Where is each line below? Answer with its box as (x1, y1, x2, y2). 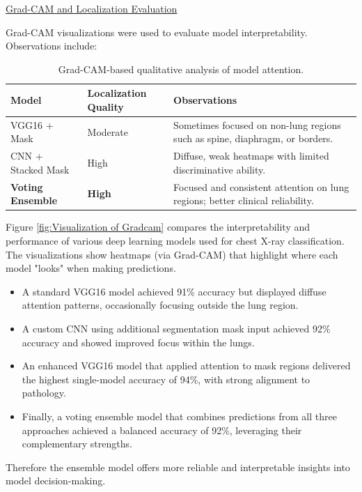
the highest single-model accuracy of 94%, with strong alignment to (22, 371, 310, 386)
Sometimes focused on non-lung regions (173, 117, 341, 132)
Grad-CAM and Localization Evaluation (6, 1, 178, 15)
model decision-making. (6, 473, 106, 488)
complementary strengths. (22, 436, 132, 451)
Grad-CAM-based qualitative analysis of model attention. (58, 61, 304, 76)
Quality (87, 99, 124, 114)
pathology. (22, 385, 66, 400)
